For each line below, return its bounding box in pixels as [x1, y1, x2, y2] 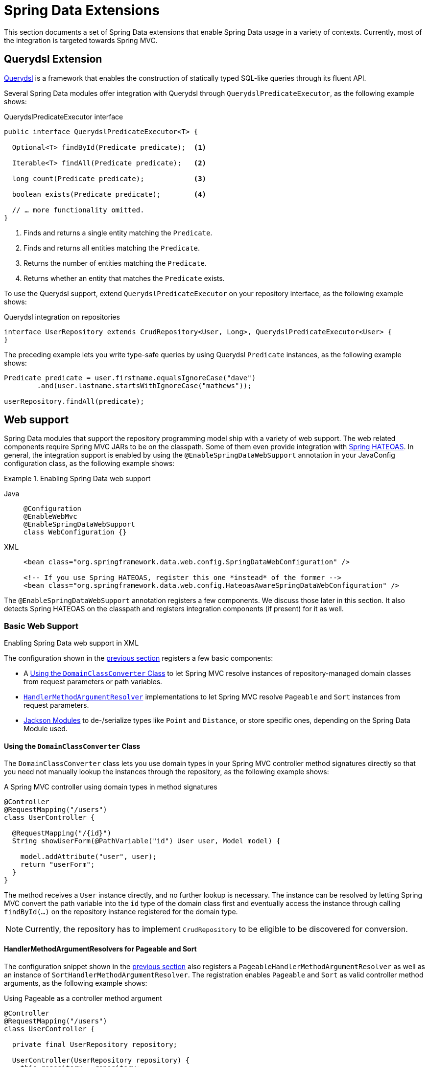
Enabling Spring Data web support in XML [4, 639, 139, 648]
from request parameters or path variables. [24, 677, 163, 686]
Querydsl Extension [4, 53, 102, 66]
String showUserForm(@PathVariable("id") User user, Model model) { [12, 837, 281, 845]
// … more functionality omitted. [12, 206, 144, 214]
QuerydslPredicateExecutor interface [4, 112, 123, 121]
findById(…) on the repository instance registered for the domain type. [4, 907, 238, 916]
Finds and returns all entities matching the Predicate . [24, 243, 200, 252]
